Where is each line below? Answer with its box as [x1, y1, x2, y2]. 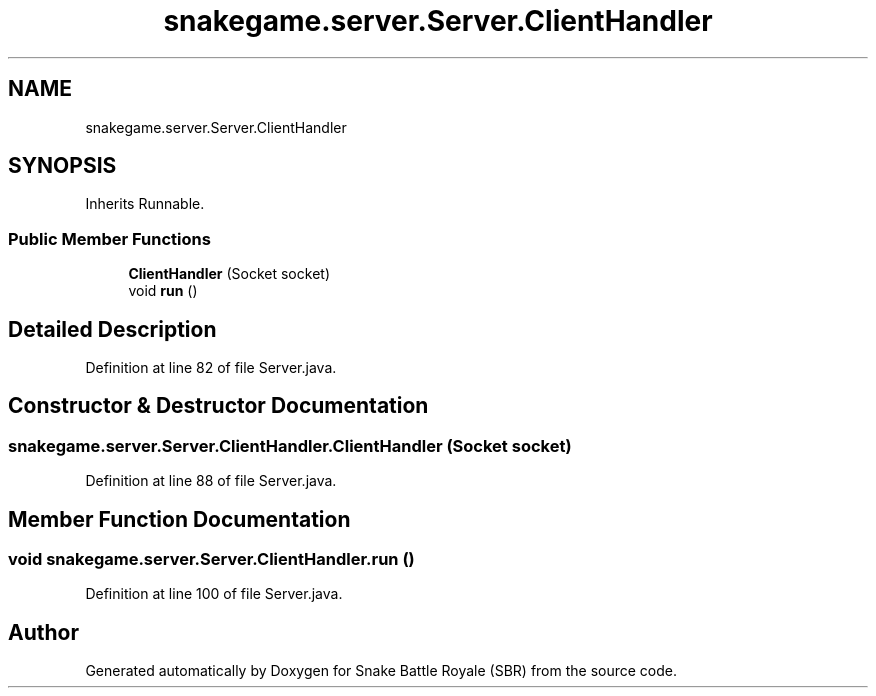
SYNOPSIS [8, 153, 117, 179]
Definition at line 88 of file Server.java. [85, 472, 337, 490]
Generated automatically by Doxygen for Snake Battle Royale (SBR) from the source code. [85, 662, 678, 680]
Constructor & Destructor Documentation [8, 393, 429, 419]
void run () [128, 282, 198, 300]
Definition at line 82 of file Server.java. [85, 359, 337, 377]
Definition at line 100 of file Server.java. [85, 585, 343, 603]
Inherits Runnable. [85, 195, 205, 213]
